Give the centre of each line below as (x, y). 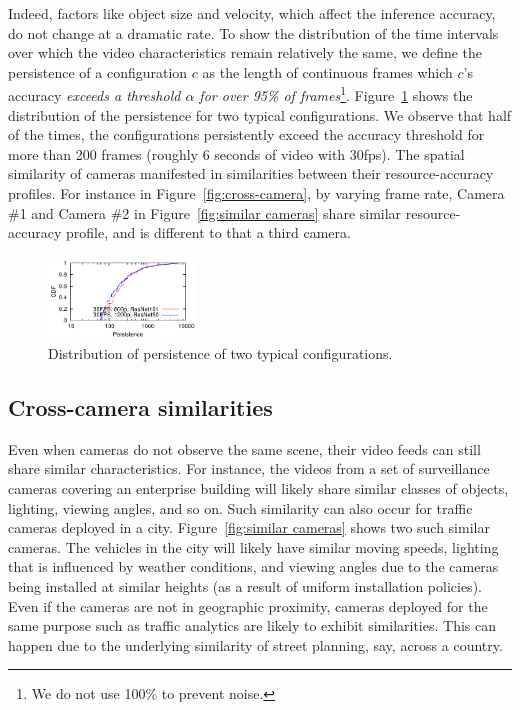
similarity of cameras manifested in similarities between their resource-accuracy (251, 173)
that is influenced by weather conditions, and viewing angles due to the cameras (253, 566)
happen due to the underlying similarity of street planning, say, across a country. (255, 644)
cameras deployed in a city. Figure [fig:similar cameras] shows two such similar (249, 527)
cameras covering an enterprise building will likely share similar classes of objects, (258, 488)
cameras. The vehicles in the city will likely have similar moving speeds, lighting (253, 546)
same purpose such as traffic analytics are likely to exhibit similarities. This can (252, 625)
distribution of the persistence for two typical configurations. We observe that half (260, 114)
